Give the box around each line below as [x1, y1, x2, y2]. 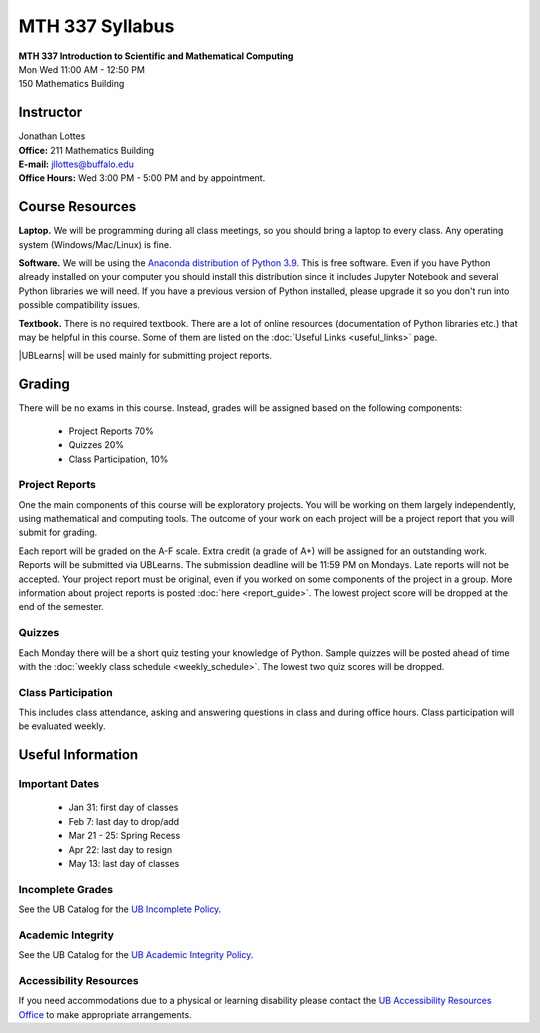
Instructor [18, 104, 83, 121]
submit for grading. [18, 526, 98, 539]
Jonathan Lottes [18, 130, 86, 142]
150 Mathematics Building [18, 78, 125, 90]
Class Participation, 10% [68, 453, 169, 465]
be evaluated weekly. [18, 720, 106, 732]
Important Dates [18, 777, 100, 791]
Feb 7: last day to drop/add [68, 815, 180, 827]
